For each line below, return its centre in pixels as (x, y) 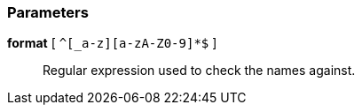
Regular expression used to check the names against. (199, 71)
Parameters (48, 12)
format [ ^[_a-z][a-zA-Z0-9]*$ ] (112, 43)
